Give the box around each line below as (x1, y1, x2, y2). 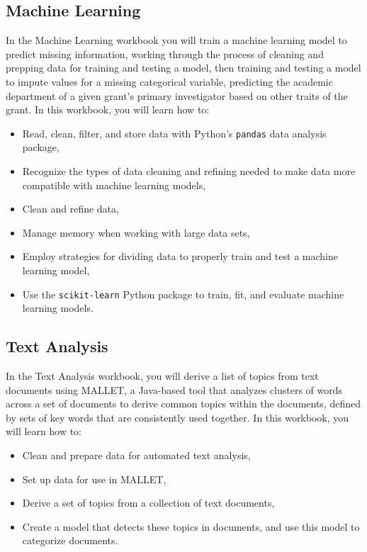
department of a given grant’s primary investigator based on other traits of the (6, 88, 348, 103)
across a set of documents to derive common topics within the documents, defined (6, 396, 361, 411)
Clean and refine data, (22, 201, 119, 216)
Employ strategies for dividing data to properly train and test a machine (22, 249, 338, 264)
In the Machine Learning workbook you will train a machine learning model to (6, 33, 347, 47)
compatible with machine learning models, (22, 177, 206, 192)
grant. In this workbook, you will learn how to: (6, 102, 210, 117)
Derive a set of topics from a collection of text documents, (22, 495, 275, 510)
